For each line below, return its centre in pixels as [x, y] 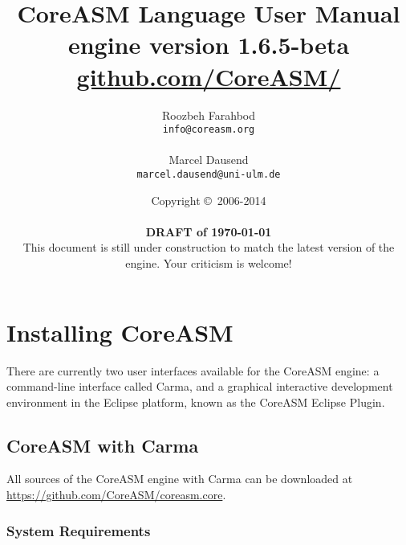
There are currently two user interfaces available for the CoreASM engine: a [193, 370]
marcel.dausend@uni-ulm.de [209, 174]
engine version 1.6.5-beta [209, 45]
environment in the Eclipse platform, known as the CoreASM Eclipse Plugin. [196, 402]
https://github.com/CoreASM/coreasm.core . [116, 495]
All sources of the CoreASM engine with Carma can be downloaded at [180, 479]
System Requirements [79, 530]
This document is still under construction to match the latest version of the [209, 247]
